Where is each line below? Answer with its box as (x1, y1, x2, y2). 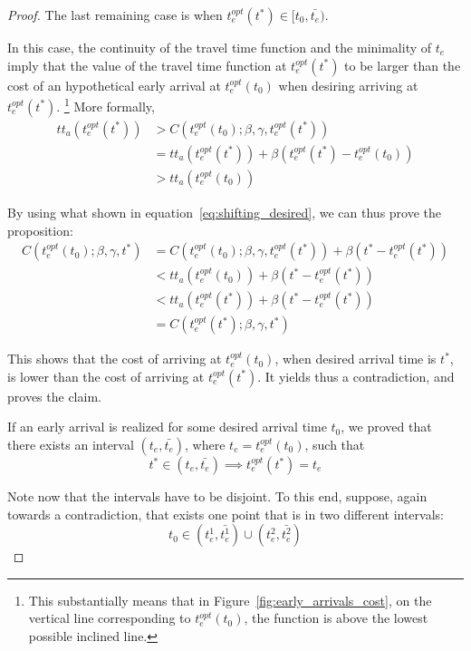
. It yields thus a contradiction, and (257, 366, 455, 385)
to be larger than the (344, 55, 461, 74)
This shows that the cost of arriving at (7, 349, 222, 368)
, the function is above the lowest (244, 608, 428, 627)
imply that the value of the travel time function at (7, 55, 287, 74)
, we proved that (341, 417, 432, 436)
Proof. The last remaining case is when (7, 5, 223, 24)
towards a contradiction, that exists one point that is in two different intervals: (7, 504, 444, 523)
